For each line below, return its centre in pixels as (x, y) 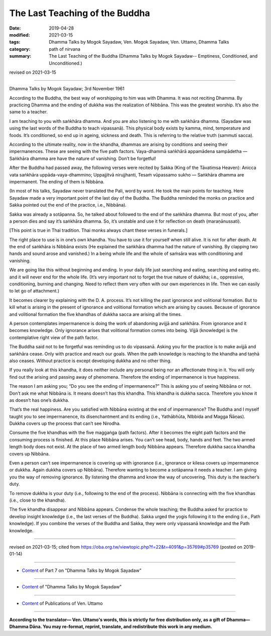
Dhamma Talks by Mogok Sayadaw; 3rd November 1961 (67, 89)
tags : (15, 42)
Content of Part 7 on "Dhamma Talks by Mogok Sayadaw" (82, 570)
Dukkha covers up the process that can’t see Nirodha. (65, 423)
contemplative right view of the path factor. (54, 337)
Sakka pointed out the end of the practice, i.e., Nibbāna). (68, 205)
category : (20, 49)
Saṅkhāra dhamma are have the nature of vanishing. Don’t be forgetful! (83, 158)
